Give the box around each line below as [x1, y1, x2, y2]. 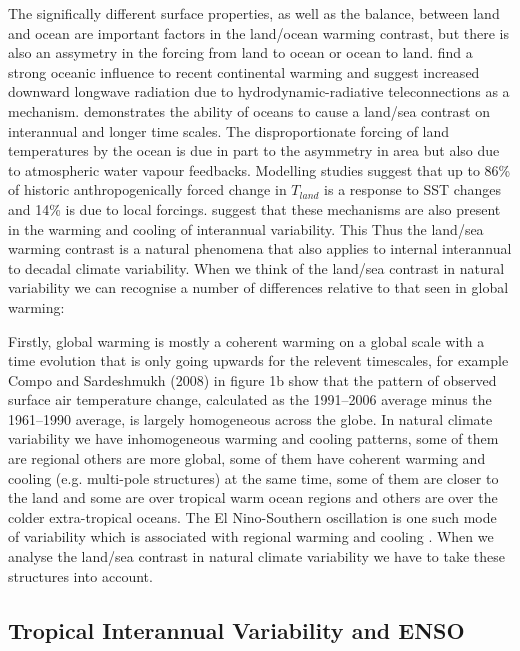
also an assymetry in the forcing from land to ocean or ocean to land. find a [8, 42, 473, 63]
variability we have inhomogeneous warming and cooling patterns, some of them [8, 428, 499, 449]
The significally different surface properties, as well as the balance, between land [8, 3, 500, 23]
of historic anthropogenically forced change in [8, 179, 287, 200]
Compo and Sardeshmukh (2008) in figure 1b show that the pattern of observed [8, 369, 497, 390]
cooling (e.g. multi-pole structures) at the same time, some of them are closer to [8, 467, 499, 488]
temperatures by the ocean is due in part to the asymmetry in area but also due [8, 140, 500, 161]
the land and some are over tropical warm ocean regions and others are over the [8, 487, 498, 508]
